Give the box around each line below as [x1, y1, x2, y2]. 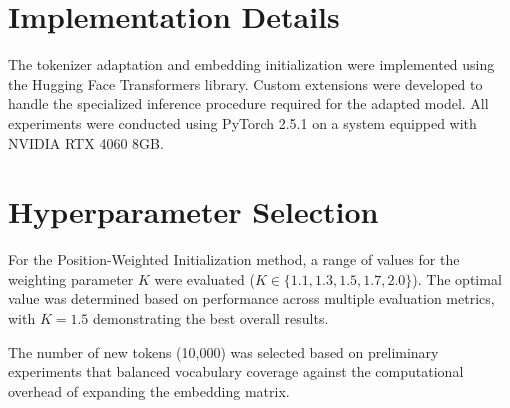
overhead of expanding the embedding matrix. [8, 380, 290, 401]
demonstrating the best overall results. [93, 308, 329, 328]
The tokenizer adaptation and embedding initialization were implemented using [8, 54, 495, 75]
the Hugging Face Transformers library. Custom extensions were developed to [8, 73, 483, 94]
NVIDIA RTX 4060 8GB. [8, 132, 164, 153]
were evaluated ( [154, 268, 255, 289]
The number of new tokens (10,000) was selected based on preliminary [8, 341, 439, 362]
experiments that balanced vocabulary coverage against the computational [8, 361, 464, 382]
